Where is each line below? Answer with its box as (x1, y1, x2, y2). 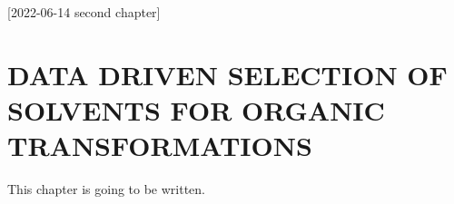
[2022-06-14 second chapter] (7, 3, 161, 21)
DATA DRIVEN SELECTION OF (7, 55, 448, 92)
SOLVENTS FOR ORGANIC (7, 91, 385, 128)
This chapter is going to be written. (7, 180, 206, 199)
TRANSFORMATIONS (7, 127, 312, 164)
